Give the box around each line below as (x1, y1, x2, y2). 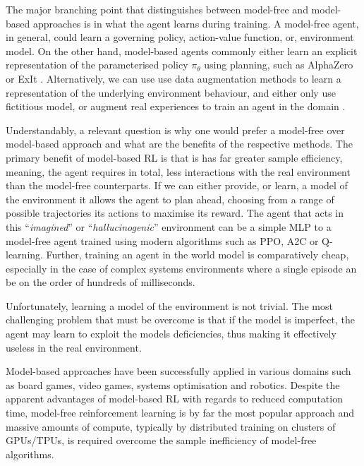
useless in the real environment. (6, 340, 142, 354)
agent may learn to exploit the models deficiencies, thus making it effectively (6, 326, 336, 341)
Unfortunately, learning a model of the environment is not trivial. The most (6, 298, 333, 313)
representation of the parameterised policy (6, 57, 188, 72)
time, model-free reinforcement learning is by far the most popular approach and (6, 405, 354, 420)
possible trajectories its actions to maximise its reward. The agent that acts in (6, 205, 344, 220)
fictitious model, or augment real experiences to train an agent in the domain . (6, 99, 346, 114)
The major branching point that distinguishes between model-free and (6, 2, 308, 16)
